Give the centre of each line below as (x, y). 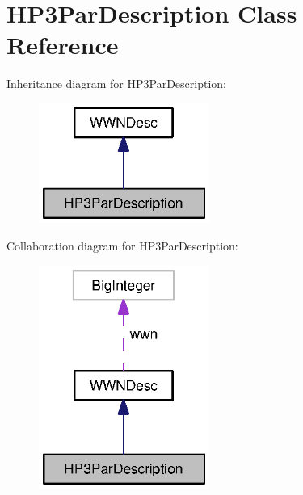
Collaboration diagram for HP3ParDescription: (122, 246)
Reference (63, 45)
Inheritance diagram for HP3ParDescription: (116, 84)
